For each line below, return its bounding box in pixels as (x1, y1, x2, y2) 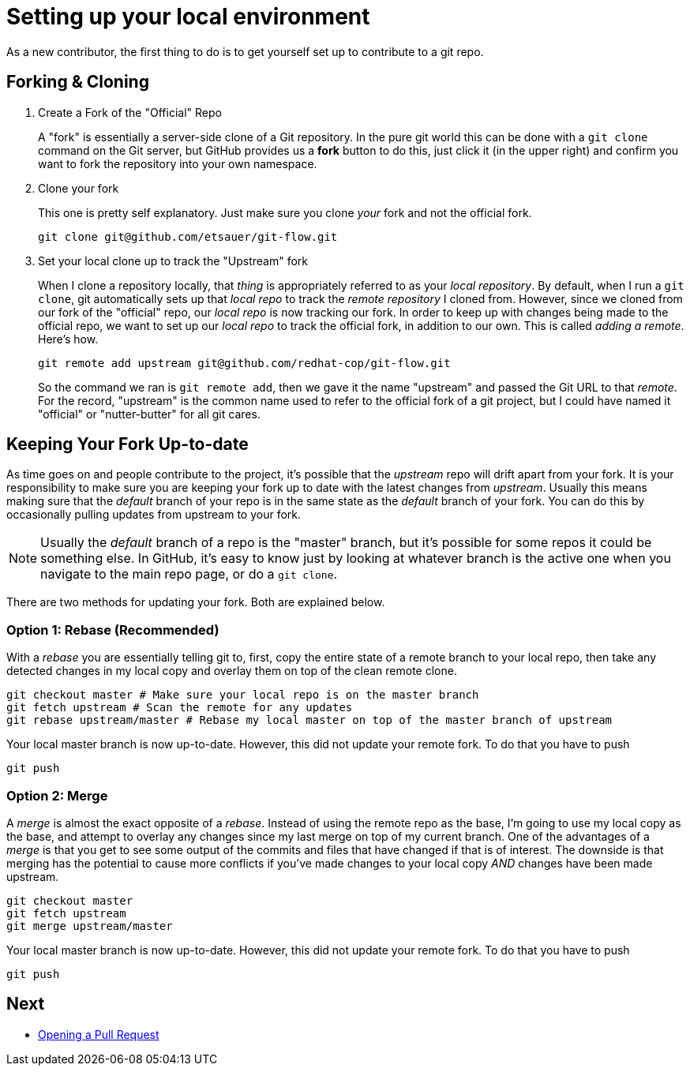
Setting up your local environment (6, 3, 370, 30)
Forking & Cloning (6, 72, 149, 92)
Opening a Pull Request (38, 1027, 159, 1041)
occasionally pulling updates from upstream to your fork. (6, 508, 302, 522)
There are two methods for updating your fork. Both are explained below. (6, 595, 385, 609)
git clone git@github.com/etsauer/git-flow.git (38, 230, 338, 243)
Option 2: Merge (6, 787, 108, 804)
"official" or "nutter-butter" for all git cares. (38, 407, 261, 421)
